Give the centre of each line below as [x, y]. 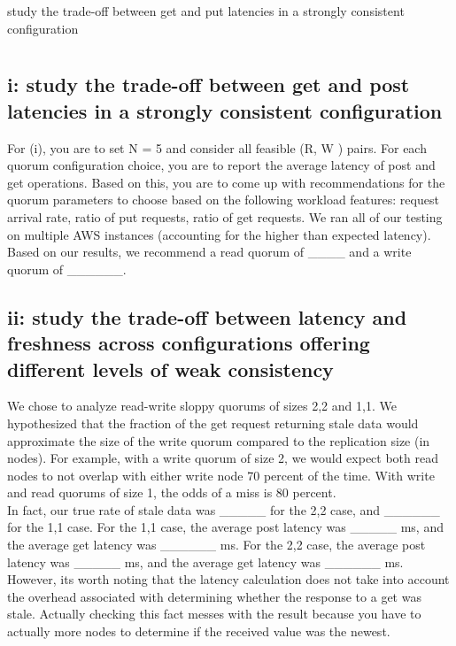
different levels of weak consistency [170, 369]
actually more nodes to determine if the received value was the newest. [199, 631]
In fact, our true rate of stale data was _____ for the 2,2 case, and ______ [224, 509]
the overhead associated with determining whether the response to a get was [214, 596]
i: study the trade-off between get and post [209, 85]
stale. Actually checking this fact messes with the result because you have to [214, 614]
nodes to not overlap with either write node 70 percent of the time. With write [221, 475]
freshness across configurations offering [189, 343]
